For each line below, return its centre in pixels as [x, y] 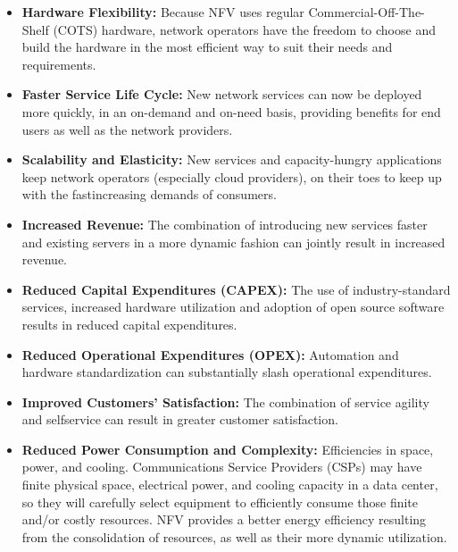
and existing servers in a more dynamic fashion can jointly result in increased [233, 242]
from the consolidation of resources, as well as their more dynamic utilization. [234, 536]
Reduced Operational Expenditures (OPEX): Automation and [210, 354]
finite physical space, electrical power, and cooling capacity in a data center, [230, 485]
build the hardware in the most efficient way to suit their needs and [207, 47]
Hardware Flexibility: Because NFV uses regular [163, 12]
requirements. [59, 64]
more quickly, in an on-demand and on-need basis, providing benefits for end [231, 111]
